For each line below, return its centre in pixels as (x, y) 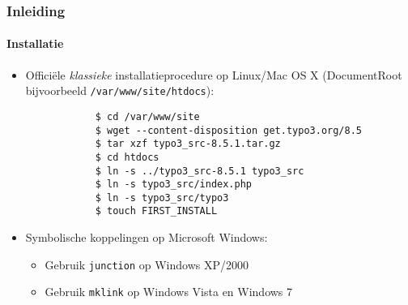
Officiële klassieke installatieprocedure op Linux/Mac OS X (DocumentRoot (214, 74)
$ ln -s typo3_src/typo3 (162, 198)
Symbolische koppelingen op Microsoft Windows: (147, 237)
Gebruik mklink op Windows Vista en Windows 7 (169, 292)
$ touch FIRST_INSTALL (156, 211)
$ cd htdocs (127, 157)
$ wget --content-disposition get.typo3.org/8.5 (229, 130)
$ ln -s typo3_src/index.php (173, 185)
